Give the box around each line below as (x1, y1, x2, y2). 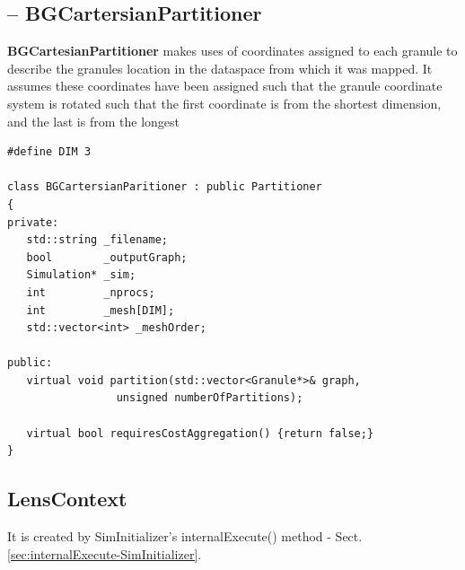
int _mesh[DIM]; (26, 303, 175, 317)
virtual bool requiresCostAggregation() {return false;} (26, 426, 374, 440)
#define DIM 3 (7, 145, 92, 159)
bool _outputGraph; (26, 250, 188, 264)
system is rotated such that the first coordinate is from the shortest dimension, (7, 93, 442, 112)
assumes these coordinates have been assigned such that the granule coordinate (7, 76, 443, 95)
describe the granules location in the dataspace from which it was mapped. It (7, 58, 433, 77)
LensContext (7, 485, 127, 513)
